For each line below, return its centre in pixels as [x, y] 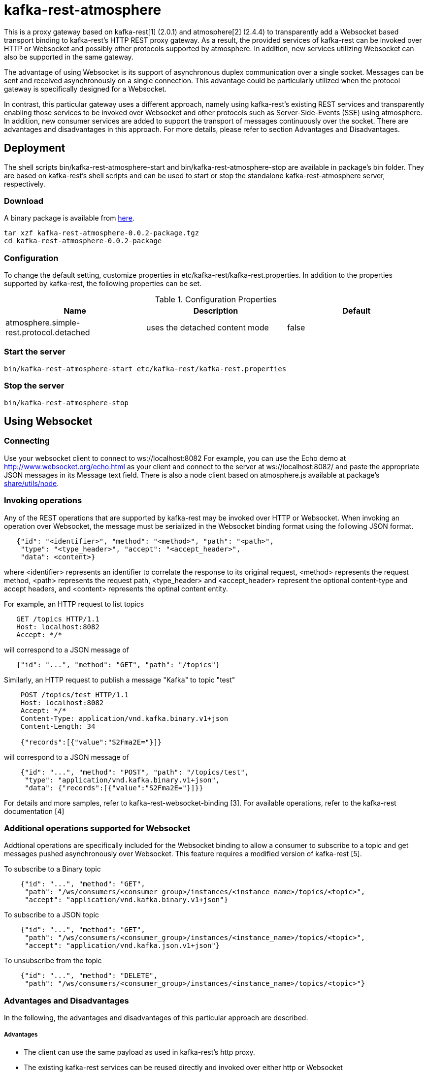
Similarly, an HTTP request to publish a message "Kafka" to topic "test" [120, 680]
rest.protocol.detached [48, 333]
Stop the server [34, 386]
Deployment [35, 148]
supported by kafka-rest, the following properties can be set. [103, 284]
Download [24, 201]
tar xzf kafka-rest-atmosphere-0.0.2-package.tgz [102, 233]
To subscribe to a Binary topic [52, 869]
